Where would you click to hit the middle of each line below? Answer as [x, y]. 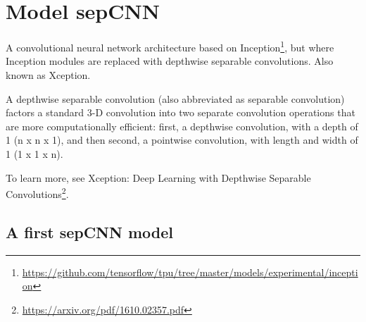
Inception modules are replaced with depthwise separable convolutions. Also [170, 61]
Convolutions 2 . [37, 193]
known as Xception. [48, 74]
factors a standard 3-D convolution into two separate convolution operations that [181, 112]
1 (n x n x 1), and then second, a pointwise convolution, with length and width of [182, 140]
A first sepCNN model [89, 231]
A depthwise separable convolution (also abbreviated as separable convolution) [175, 98]
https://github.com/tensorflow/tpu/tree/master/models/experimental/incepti [190, 272]
